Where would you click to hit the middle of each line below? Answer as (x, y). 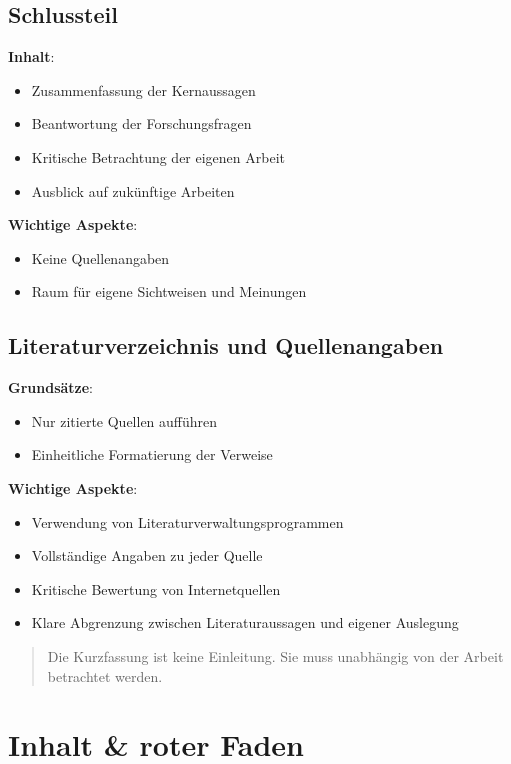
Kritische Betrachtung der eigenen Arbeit (158, 156)
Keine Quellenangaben (100, 257)
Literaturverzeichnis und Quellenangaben (226, 345)
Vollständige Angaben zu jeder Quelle (147, 555)
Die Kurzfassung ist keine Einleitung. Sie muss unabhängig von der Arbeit (275, 655)
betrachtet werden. (105, 675)
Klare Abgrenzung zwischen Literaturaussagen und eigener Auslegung (245, 622)
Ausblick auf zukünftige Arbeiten (133, 190)
